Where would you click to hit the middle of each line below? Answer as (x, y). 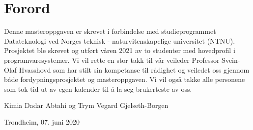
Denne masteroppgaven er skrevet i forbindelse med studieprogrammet (110, 31)
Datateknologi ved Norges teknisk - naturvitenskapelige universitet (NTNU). (120, 40)
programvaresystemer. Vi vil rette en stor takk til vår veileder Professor (112, 60)
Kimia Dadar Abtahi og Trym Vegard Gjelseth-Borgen (86, 105)
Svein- (231, 60)
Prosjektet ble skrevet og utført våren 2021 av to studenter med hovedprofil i (120, 50)
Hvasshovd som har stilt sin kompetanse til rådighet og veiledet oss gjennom (134, 69)
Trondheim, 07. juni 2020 (42, 121)
